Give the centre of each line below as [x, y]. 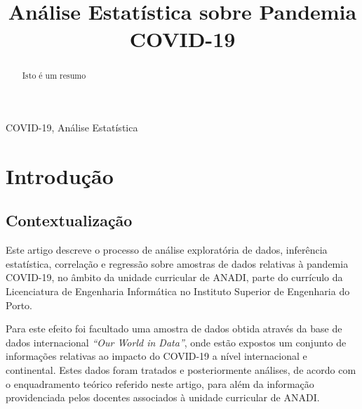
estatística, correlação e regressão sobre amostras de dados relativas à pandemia [177, 263]
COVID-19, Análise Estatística [72, 128]
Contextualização [69, 220]
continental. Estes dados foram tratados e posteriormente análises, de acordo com [181, 369]
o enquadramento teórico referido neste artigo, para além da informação [160, 383]
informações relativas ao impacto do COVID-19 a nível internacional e [156, 356]
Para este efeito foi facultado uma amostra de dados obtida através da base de [174, 329]
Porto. [19, 305]
